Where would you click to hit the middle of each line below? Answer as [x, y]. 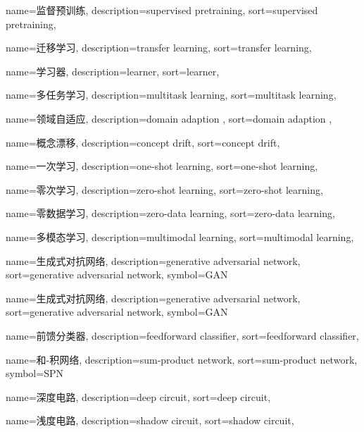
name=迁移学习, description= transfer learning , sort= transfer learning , [159, 48]
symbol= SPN [34, 373]
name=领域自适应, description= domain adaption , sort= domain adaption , [169, 118]
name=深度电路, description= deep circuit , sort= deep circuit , [138, 396]
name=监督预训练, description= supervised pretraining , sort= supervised [162, 10]
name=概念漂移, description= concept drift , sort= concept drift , [143, 142]
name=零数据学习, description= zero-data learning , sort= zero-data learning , [170, 213]
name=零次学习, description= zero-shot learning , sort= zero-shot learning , [164, 189]
